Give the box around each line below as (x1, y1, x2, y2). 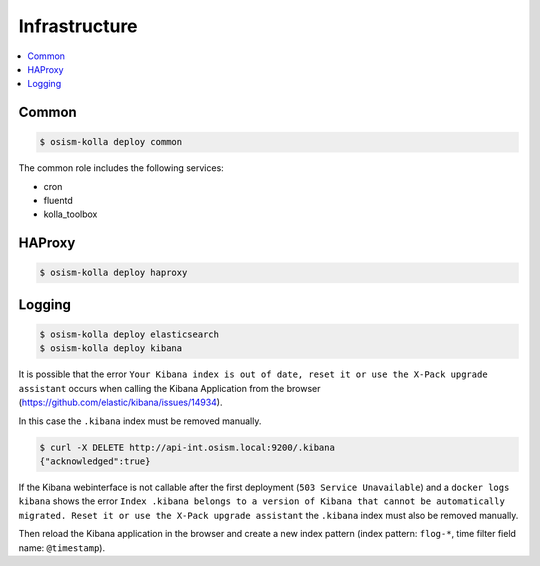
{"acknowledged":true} (39, 456, 151, 467)
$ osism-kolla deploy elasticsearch (39, 329, 220, 340)
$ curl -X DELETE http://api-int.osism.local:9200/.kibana (39, 441, 335, 453)
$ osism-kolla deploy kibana (39, 343, 183, 354)
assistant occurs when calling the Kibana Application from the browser (18, 382, 321, 394)
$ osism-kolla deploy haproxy (39, 267, 188, 279)
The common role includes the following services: (18, 162, 224, 174)
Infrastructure (18, 15, 139, 37)
